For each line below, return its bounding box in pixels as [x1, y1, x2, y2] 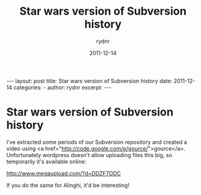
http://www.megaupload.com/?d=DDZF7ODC [6, 169, 121, 177]
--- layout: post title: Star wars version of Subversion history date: [6, 77, 173, 84]
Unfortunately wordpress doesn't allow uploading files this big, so [6, 151, 173, 158]
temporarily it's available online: [6, 158, 87, 165]
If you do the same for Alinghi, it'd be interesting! [6, 182, 130, 189]
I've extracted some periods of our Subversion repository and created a [6, 138, 188, 145]
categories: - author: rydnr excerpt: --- [13, 84, 112, 91]
